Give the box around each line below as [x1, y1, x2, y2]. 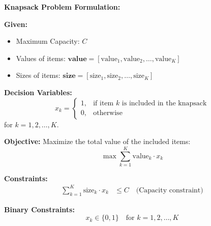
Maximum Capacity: [16, 36, 80, 46]
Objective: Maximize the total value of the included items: [4, 136, 191, 147]
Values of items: [16, 52, 66, 63]
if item [93, 100, 114, 107]
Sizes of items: [16, 70, 61, 80]
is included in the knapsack [122, 100, 207, 107]
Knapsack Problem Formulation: [4, 2, 120, 12]
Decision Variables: [4, 87, 72, 97]
